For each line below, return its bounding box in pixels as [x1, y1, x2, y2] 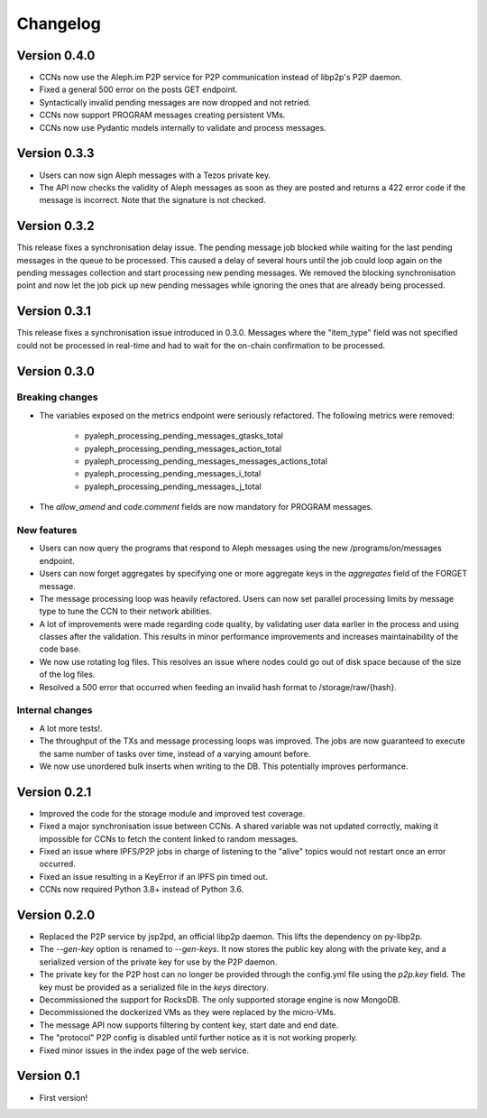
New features [16, 523, 78, 536]
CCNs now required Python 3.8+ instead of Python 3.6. [39, 884, 244, 895]
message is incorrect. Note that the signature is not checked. [39, 195, 266, 206]
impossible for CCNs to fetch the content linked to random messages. [39, 833, 299, 844]
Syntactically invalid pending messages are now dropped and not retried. [39, 97, 311, 107]
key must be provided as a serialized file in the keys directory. [39, 982, 270, 993]
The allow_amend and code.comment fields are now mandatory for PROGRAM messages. [39, 502, 373, 513]
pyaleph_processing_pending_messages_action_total [84, 443, 282, 454]
